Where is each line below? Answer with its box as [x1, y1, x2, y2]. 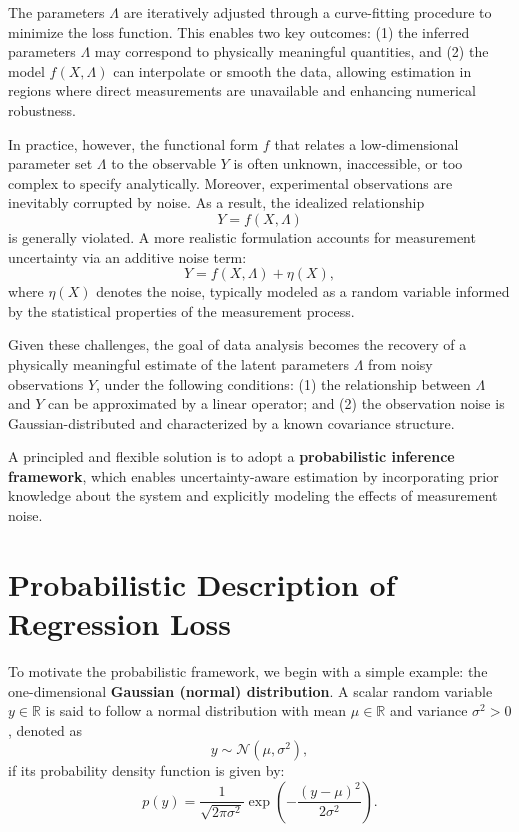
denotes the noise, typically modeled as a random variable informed [96, 281, 510, 302]
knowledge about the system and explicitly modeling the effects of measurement [8, 485, 498, 506]
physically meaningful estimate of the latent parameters [8, 353, 349, 374]
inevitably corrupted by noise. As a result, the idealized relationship [8, 192, 425, 213]
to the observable [111, 153, 216, 174]
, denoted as [8, 719, 82, 740]
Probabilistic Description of [8, 563, 396, 604]
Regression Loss [8, 603, 232, 644]
